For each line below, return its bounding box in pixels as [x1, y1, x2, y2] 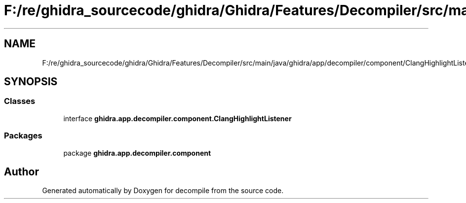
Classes [4, 96, 36, 106]
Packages [4, 131, 42, 141]
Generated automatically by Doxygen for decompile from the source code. [42, 186, 284, 195]
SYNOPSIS [4, 75, 58, 88]
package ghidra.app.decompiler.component [63, 148, 211, 157]
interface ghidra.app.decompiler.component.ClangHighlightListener [63, 114, 292, 123]
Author [4, 165, 39, 178]
